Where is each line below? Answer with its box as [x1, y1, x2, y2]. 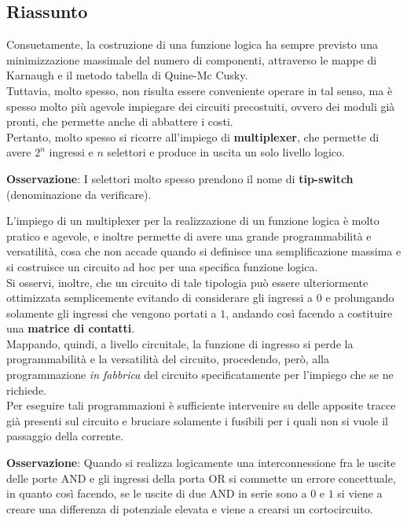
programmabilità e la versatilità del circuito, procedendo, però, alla [6, 351, 330, 367]
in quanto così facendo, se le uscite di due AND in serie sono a [6, 485, 307, 502]
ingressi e [49, 144, 93, 160]
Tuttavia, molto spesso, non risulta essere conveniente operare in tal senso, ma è [6, 82, 393, 98]
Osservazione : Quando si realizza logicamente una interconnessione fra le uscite [6, 454, 396, 471]
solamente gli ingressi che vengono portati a [6, 304, 217, 321]
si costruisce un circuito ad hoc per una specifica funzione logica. [6, 258, 318, 274]
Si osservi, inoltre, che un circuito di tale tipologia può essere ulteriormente [6, 274, 368, 290]
